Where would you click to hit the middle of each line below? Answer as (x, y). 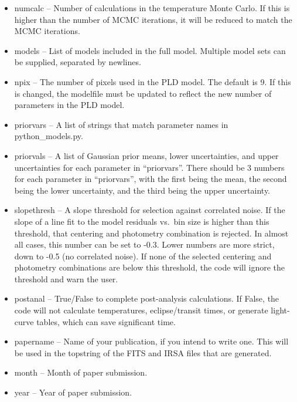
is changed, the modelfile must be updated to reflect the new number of (143, 93)
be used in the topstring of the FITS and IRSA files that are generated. (143, 352)
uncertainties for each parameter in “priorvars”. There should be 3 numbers (149, 167)
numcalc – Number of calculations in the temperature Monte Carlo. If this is (152, 8)
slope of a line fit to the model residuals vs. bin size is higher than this (142, 221)
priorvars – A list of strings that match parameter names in (121, 124)
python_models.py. (49, 136)
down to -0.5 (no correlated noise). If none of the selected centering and (143, 256)
